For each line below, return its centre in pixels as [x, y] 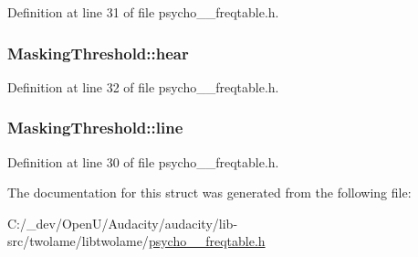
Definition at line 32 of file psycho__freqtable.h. [143, 86]
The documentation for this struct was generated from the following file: [209, 193]
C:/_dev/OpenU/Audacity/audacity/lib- [123, 223]
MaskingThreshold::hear [98, 53]
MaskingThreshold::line [95, 128]
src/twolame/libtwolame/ [78, 241]
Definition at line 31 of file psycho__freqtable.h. [143, 12]
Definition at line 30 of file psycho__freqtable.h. [143, 161]
